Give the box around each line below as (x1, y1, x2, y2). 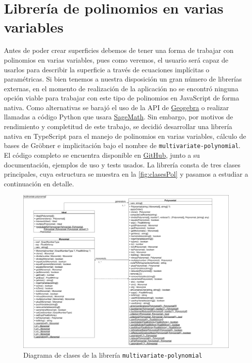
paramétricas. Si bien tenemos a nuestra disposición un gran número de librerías (4, 74, 242, 84)
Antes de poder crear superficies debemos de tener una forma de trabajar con (4, 45, 234, 55)
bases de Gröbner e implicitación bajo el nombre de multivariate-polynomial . (4, 140, 241, 150)
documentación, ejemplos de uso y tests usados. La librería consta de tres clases (4, 159, 240, 169)
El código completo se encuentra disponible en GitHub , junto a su (4, 149, 200, 160)
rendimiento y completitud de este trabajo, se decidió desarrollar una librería (4, 121, 233, 132)
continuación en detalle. (4, 178, 74, 188)
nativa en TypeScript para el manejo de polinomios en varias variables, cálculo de (4, 131, 246, 141)
